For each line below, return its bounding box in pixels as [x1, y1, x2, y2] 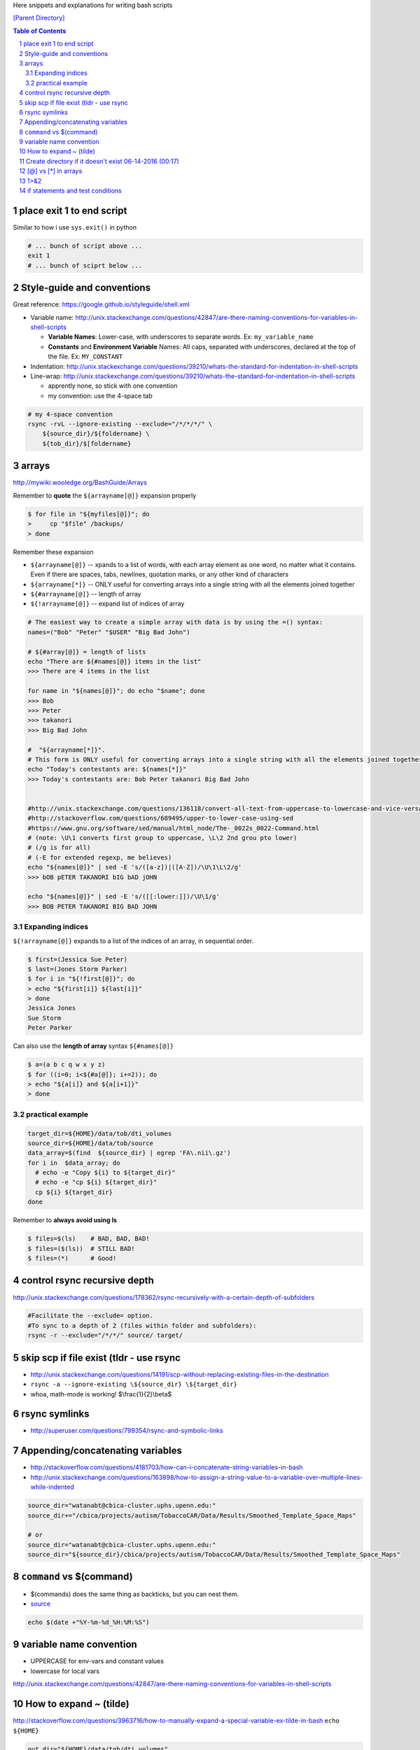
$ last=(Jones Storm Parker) [27, 965, 128, 973]
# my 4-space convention [27, 410, 113, 418]
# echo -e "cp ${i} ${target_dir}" [35, 1178, 157, 1186]
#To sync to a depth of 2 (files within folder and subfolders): [27, 1322, 257, 1329]
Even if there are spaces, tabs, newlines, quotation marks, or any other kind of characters [30, 570, 289, 579]
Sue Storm [27, 1014, 62, 1022]
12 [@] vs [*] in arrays [19, 167, 83, 175]
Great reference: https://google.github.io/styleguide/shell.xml [13, 300, 190, 309]
